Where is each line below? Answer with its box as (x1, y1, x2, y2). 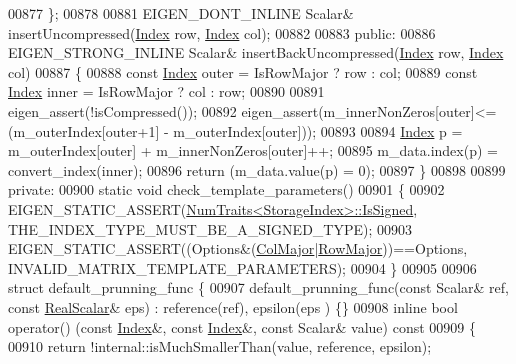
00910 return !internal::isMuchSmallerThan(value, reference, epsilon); (8, 336, 432, 357)
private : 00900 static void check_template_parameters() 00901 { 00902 (8, 179, 445, 200)
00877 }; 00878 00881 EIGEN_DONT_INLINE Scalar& (8, 3, 354, 23)
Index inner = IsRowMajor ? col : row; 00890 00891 (8, 81, 325, 102)
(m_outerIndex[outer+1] (8, 120, 160, 141)
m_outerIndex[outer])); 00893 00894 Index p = (173, 120, 463, 141)
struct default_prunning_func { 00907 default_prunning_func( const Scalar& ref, (8, 277, 509, 298)
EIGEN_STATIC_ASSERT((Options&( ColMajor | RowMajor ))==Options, (8, 238, 468, 259)
